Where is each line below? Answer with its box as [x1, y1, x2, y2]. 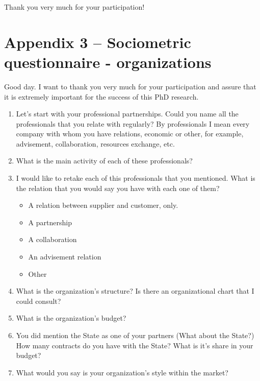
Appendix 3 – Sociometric [4, 31, 191, 52]
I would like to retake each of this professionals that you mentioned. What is [16, 173, 255, 183]
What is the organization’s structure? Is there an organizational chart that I [16, 285, 254, 296]
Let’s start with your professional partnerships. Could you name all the [16, 108, 239, 119]
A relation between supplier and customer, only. [28, 200, 178, 210]
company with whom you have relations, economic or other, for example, [16, 128, 244, 139]
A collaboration [28, 234, 77, 245]
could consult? [16, 295, 61, 306]
